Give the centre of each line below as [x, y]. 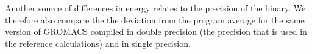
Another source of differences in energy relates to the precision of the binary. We [155, 8]
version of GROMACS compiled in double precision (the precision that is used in [156, 31]
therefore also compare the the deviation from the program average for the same [155, 19]
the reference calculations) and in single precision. [98, 43]
